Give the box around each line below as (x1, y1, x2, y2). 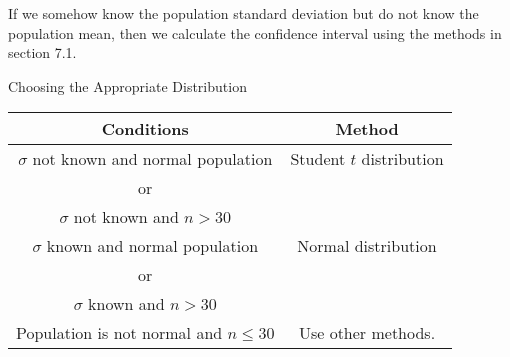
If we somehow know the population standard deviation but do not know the (8, 3, 479, 23)
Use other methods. (298, 321, 436, 345)
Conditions (101, 117, 189, 141)
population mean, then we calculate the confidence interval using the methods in (8, 22, 502, 43)
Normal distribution (297, 234, 437, 258)
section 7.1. (8, 42, 77, 63)
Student (290, 147, 346, 171)
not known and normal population (32, 147, 273, 171)
